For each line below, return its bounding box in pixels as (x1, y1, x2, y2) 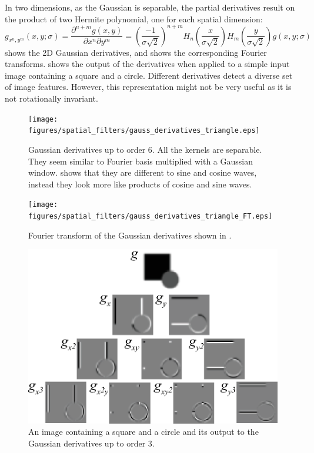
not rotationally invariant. (5, 92, 98, 105)
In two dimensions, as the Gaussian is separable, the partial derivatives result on (5, 1, 295, 13)
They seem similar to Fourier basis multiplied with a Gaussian (28, 155, 253, 167)
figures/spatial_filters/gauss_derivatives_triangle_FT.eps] (28, 212, 273, 220)
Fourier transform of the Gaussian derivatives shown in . (28, 229, 232, 241)
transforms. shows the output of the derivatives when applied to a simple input (5, 58, 290, 70)
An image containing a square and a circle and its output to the (28, 425, 259, 438)
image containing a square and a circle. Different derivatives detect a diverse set (5, 69, 293, 81)
